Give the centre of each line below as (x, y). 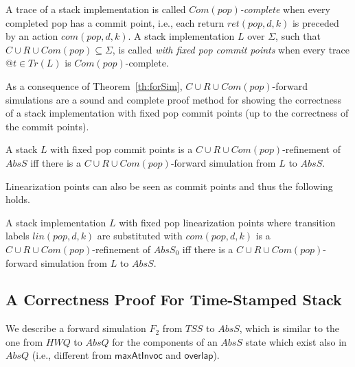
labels (18, 236)
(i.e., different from (72, 355)
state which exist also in (296, 341)
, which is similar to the (289, 328)
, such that (298, 36)
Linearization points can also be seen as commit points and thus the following (169, 186)
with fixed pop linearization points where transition (227, 222)
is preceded (316, 22)
